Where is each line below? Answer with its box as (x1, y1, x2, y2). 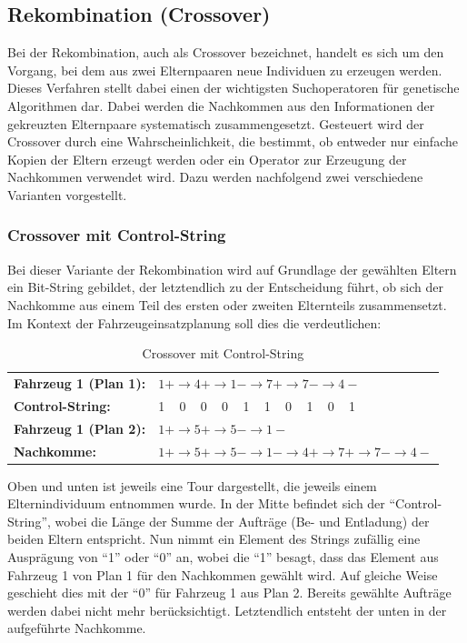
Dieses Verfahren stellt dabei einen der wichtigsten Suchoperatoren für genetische (7, 78, 460, 97)
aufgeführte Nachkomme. (7, 618, 146, 638)
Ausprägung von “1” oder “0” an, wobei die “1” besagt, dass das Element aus (7, 547, 439, 566)
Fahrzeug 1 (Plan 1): (14, 373, 146, 392)
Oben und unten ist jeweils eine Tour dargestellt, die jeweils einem (7, 476, 377, 495)
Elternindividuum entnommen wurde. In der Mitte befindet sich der (7, 494, 385, 513)
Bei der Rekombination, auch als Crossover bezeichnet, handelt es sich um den (7, 43, 444, 62)
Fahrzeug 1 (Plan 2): (14, 418, 146, 437)
